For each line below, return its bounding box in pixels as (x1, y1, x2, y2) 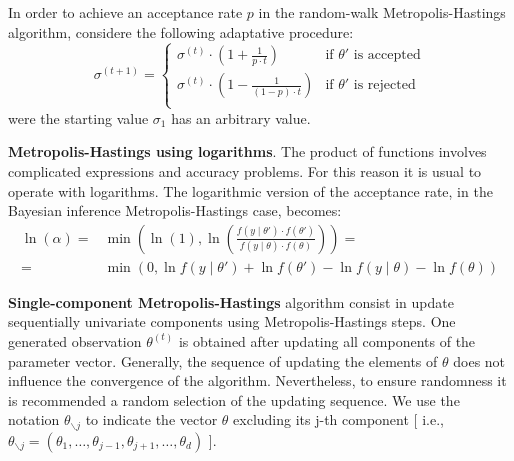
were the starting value (8, 107, 149, 128)
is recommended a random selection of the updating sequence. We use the (8, 389, 460, 410)
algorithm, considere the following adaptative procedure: (8, 21, 354, 42)
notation (8, 409, 60, 430)
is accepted (353, 48, 421, 63)
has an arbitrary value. (171, 107, 311, 128)
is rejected (353, 78, 416, 93)
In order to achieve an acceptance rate (8, 2, 243, 22)
